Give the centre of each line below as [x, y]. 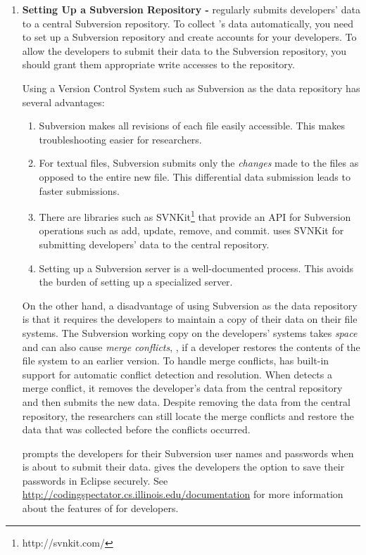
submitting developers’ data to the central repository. [154, 244]
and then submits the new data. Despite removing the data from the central [186, 401]
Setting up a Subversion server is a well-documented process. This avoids [196, 268]
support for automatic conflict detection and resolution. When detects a [177, 374]
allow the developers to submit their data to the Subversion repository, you [184, 50]
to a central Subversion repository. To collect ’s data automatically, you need [188, 23]
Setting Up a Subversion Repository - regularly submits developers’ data [191, 9]
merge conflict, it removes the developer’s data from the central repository [182, 388]
